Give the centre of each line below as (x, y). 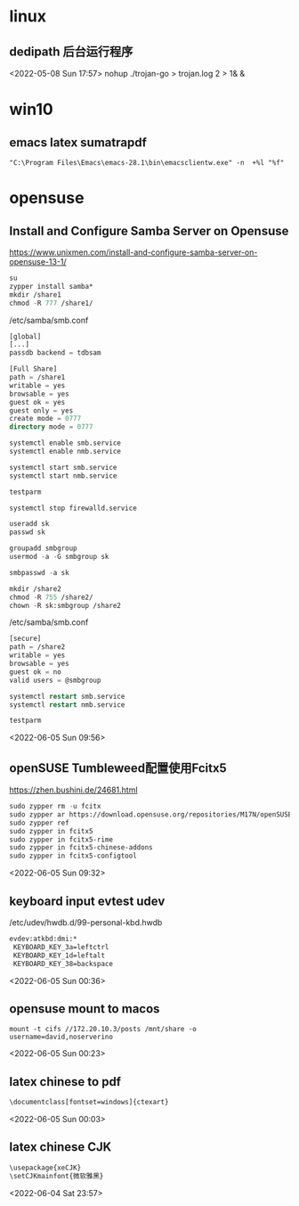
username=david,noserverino (61, 1037)
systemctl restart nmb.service (67, 705)
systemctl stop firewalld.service (73, 508)
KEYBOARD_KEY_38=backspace (63, 964)
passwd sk (28, 532)
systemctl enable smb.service (65, 443)
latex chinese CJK (61, 1147)
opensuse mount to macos (85, 1009)
